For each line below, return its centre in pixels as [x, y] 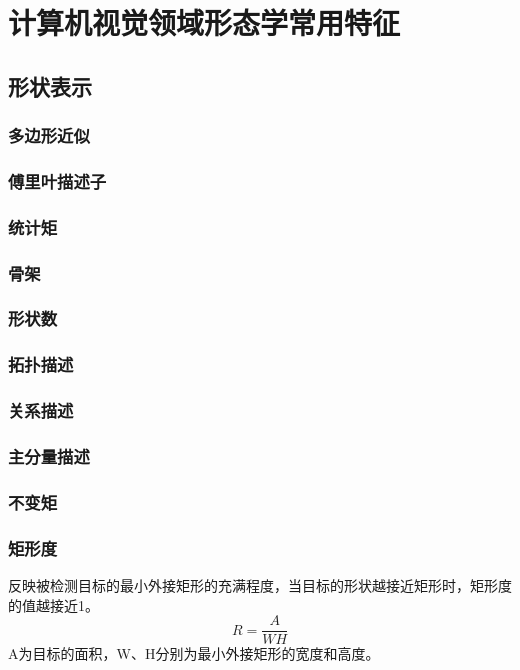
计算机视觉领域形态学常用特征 [204, 22]
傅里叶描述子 [57, 180]
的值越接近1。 [53, 604]
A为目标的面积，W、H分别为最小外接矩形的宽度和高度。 [194, 653]
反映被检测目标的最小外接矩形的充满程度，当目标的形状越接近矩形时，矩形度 [260, 584]
